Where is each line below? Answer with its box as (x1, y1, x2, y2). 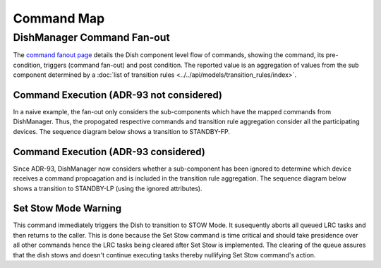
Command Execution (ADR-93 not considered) (13, 89, 222, 101)
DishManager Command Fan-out (13, 31, 170, 44)
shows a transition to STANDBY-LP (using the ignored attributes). (13, 184, 202, 193)
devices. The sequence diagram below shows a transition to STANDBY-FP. (13, 127, 231, 135)
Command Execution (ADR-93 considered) (13, 145, 206, 158)
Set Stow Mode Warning (13, 202, 122, 214)
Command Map (13, 11, 105, 26)
